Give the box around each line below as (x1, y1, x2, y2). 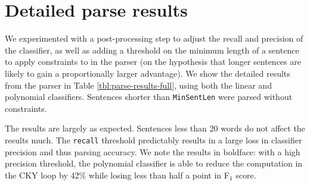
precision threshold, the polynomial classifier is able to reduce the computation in (5, 157, 303, 170)
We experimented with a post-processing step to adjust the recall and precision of (5, 32, 303, 45)
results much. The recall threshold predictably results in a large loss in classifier (5, 133, 302, 146)
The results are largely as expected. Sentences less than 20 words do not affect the (5, 122, 305, 134)
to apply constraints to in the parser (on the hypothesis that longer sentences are (5, 55, 301, 68)
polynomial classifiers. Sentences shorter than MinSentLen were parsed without (5, 90, 293, 103)
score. (235, 168, 256, 181)
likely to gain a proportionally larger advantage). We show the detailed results (5, 67, 290, 79)
